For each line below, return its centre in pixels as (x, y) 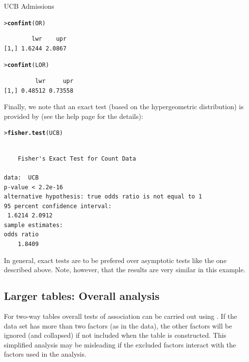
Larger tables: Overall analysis (82, 296)
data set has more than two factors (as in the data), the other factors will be (118, 325)
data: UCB (21, 177)
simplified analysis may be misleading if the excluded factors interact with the (120, 344)
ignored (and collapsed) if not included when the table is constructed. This (115, 335)
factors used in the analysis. (45, 354)
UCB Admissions (29, 6)
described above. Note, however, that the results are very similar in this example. (125, 270)
